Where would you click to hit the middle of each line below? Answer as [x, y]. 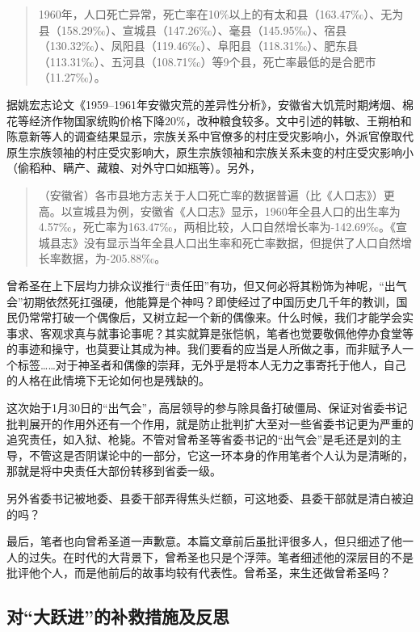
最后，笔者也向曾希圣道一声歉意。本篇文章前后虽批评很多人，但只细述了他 [204, 541]
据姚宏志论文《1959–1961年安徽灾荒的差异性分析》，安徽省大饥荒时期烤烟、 [204, 104]
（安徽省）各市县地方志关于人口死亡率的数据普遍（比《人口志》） [211, 194]
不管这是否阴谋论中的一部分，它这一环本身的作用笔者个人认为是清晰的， [221, 455]
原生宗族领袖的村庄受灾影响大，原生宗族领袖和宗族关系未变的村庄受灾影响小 [210, 152]
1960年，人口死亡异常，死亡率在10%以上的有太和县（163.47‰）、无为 [221, 14]
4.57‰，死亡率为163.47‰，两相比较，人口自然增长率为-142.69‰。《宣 [223, 227]
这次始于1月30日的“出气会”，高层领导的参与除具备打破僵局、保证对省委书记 [207, 408]
